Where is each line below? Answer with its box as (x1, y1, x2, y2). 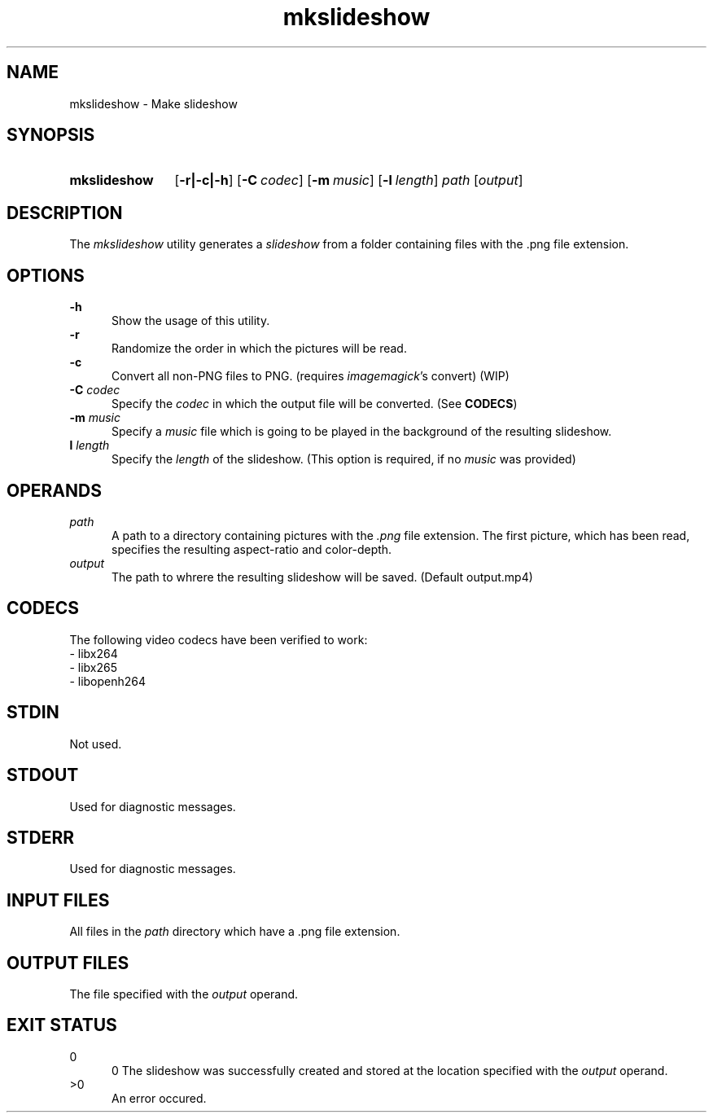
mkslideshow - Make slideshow (69, 96, 238, 111)
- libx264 (69, 646, 118, 660)
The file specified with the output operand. (69, 987, 299, 1002)
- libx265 (69, 660, 117, 674)
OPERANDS (7, 480, 102, 501)
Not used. (69, 736, 122, 751)
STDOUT (7, 765, 79, 786)
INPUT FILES (7, 889, 110, 911)
